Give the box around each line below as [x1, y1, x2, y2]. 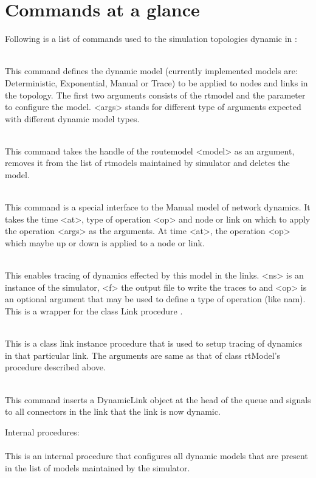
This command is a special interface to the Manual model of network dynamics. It [5, 201, 311, 213]
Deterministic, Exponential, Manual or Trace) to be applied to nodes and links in [5, 76, 308, 89]
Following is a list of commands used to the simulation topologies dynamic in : [5, 32, 297, 45]
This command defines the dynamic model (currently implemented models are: [5, 64, 298, 77]
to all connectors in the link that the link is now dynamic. [5, 405, 221, 418]
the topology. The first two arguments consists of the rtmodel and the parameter [5, 88, 306, 101]
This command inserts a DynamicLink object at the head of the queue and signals [5, 393, 311, 406]
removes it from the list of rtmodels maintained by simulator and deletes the [5, 156, 290, 169]
